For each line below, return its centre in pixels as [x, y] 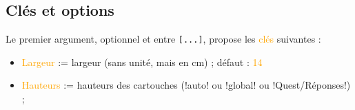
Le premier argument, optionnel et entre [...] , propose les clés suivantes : [163, 39]
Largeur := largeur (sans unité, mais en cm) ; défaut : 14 [142, 62]
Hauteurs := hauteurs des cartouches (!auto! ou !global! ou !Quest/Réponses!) [186, 85]
